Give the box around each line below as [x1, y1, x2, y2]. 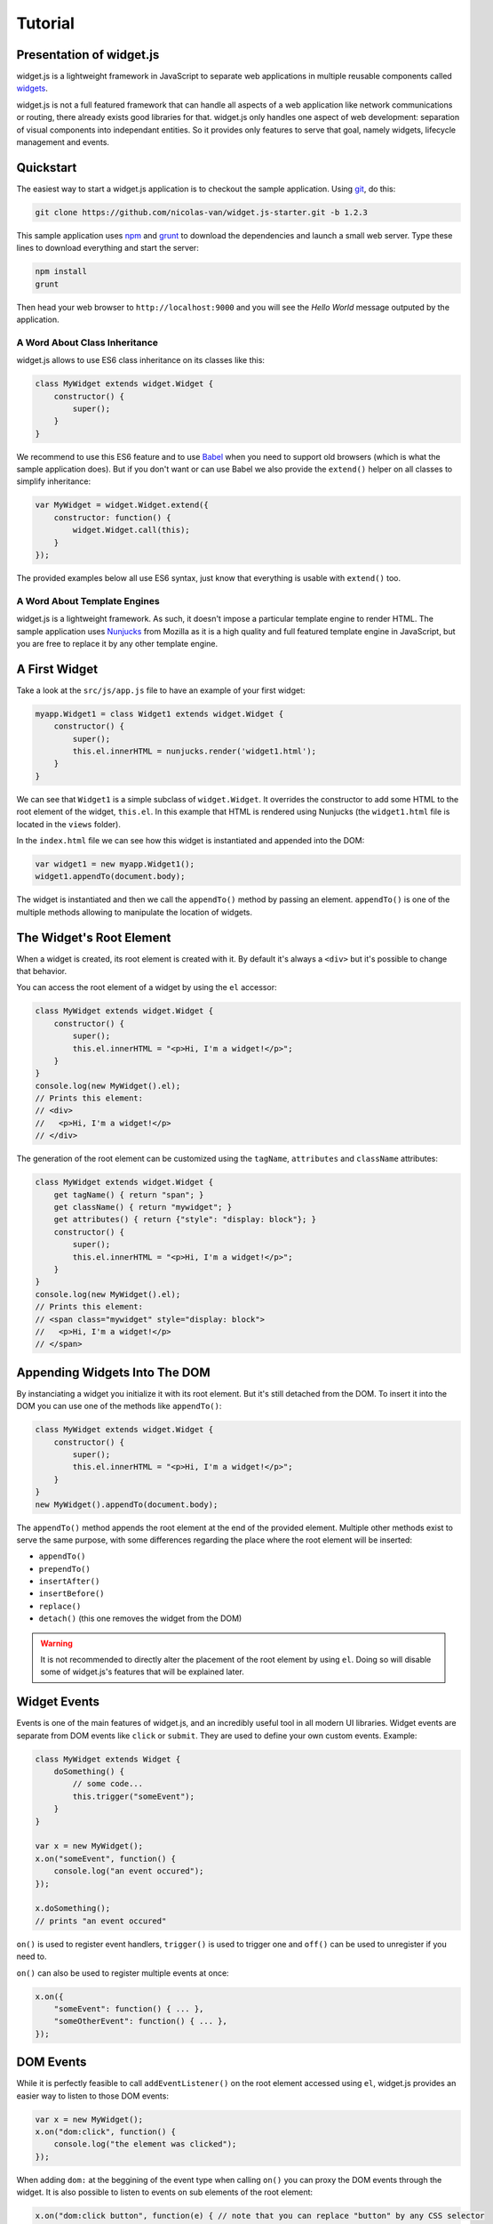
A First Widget [16, 661, 98, 676]
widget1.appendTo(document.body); [35, 872, 186, 882]
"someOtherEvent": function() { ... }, [53, 2016, 228, 2027]
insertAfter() [38, 1576, 100, 1587]
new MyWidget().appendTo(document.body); [35, 1499, 219, 1510]
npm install [35, 267, 88, 277]
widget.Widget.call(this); [72, 525, 190, 536]
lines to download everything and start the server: [16, 243, 199, 254]
